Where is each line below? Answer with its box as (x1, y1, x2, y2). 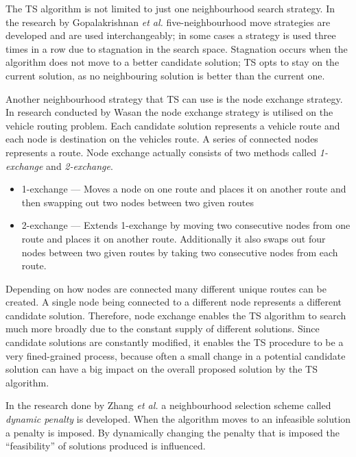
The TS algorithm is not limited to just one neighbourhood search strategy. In (5, 1, 335, 15)
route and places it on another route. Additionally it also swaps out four (21, 231, 326, 245)
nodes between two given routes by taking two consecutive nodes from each (21, 245, 338, 259)
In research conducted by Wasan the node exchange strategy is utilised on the (5, 105, 333, 119)
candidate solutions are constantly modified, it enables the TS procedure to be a (5, 335, 344, 349)
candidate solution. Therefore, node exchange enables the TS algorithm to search (5, 308, 346, 322)
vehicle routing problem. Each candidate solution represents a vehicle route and (5, 118, 340, 132)
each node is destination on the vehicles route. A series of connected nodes (5, 132, 318, 146)
